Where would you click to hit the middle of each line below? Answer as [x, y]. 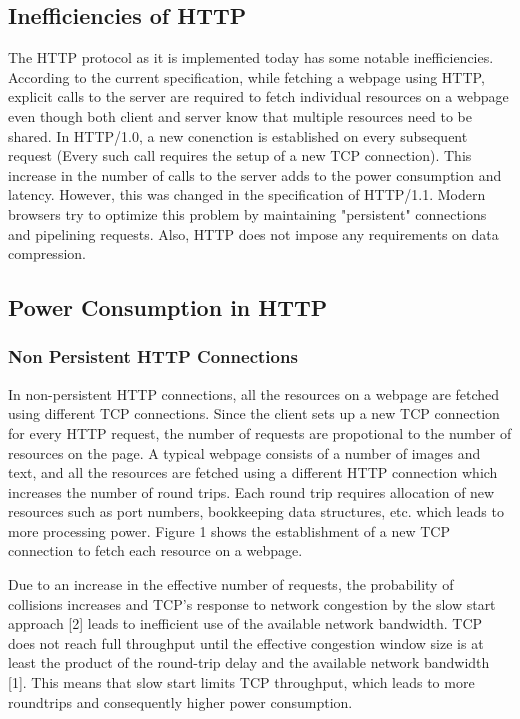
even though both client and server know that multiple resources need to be [240, 115]
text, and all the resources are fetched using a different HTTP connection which [253, 472]
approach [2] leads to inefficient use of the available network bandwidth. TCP [245, 623]
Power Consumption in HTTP [168, 307]
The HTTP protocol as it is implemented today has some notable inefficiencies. [251, 57]
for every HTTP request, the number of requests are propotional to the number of [260, 432]
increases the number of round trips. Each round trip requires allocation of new [251, 491]
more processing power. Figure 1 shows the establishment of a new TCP [229, 530]
